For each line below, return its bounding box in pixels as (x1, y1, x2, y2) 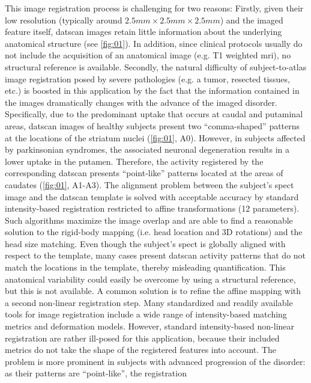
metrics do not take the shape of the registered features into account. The (5, 343, 276, 356)
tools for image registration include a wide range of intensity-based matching (5, 308, 287, 320)
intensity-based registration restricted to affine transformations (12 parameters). (5, 202, 300, 215)
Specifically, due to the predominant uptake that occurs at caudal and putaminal (5, 108, 303, 120)
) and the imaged (220, 13, 283, 26)
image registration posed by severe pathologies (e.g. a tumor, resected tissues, (5, 72, 290, 85)
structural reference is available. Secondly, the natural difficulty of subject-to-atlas (5, 60, 307, 73)
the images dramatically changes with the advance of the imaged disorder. (5, 96, 277, 108)
